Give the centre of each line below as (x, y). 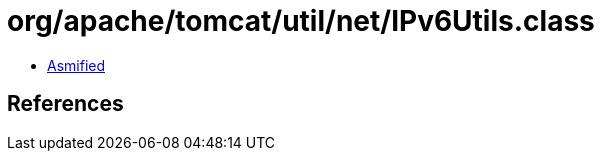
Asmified (76, 65)
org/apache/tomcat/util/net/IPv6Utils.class (301, 21)
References (65, 104)
